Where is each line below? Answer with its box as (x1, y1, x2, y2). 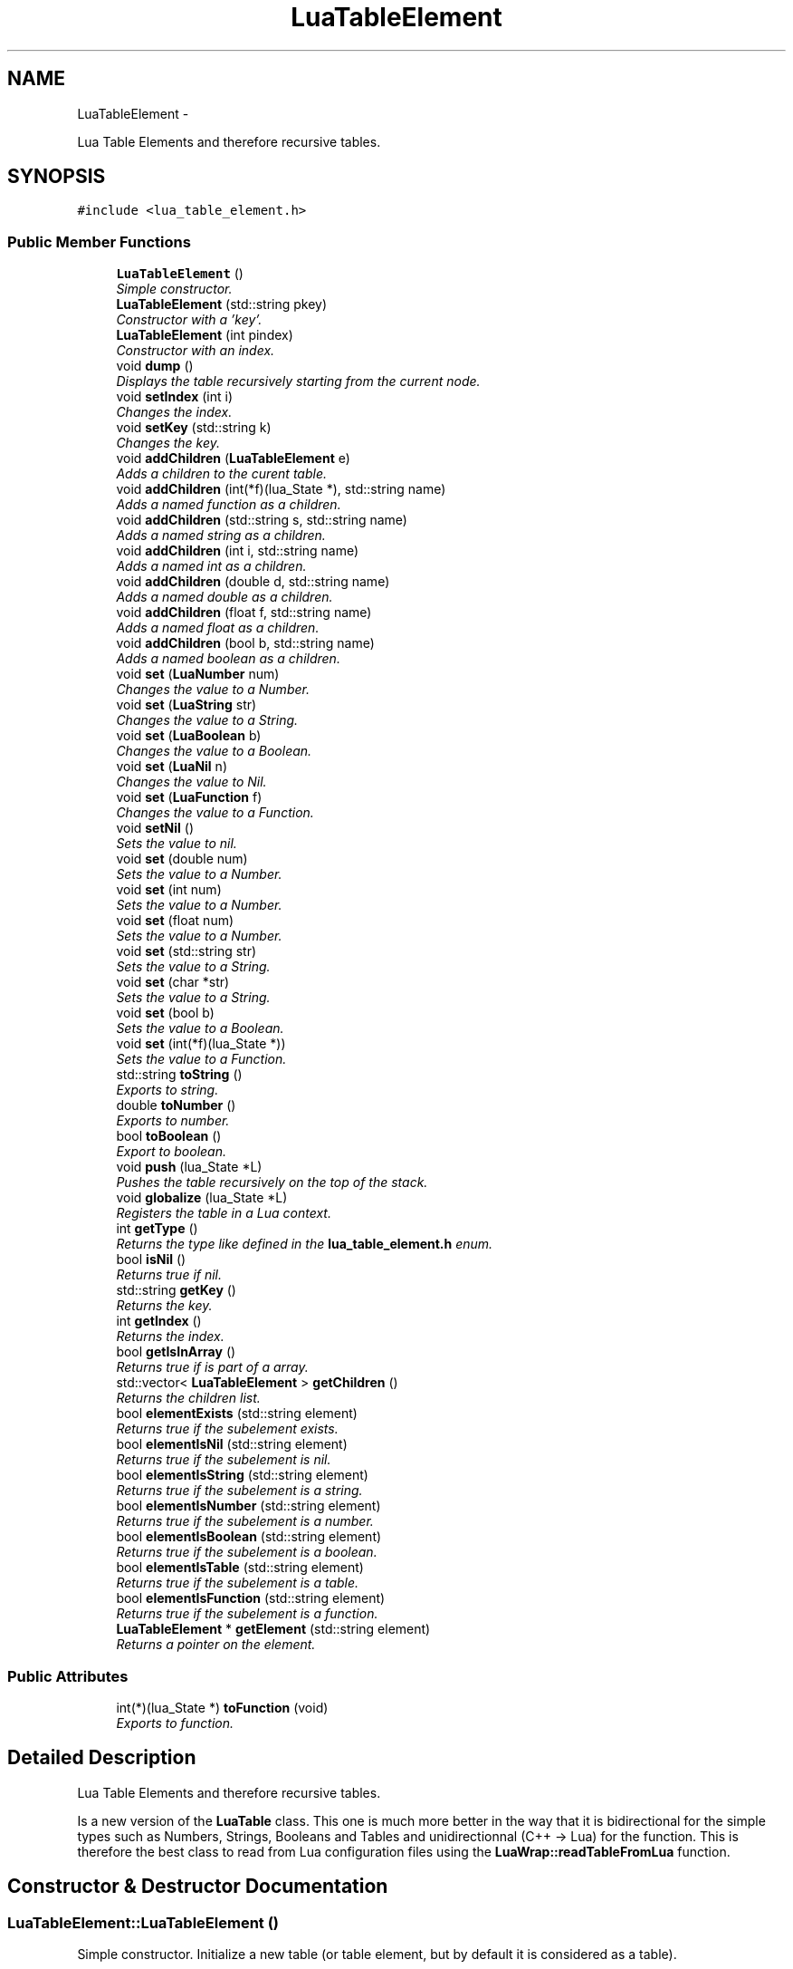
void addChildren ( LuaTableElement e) (116, 450, 350, 467)
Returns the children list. (116, 1390, 261, 1406)
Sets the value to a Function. (116, 1051, 287, 1067)
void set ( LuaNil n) (116, 758, 227, 775)
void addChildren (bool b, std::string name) (116, 635, 375, 652)
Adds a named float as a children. (116, 620, 320, 636)
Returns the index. (116, 1328, 225, 1345)
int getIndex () (116, 1313, 202, 1329)
